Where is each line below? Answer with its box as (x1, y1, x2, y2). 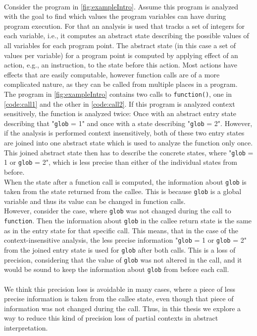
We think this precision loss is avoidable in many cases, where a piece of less (4, 283, 235, 294)
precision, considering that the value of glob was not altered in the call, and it (4, 254, 242, 265)
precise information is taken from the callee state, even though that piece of (4, 293, 234, 304)
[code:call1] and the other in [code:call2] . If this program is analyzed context (4, 98, 235, 109)
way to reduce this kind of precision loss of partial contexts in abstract (4, 313, 218, 323)
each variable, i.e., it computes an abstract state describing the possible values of (4, 30, 249, 41)
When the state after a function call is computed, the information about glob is (4, 176, 247, 187)
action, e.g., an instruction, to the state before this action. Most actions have (4, 60, 238, 70)
